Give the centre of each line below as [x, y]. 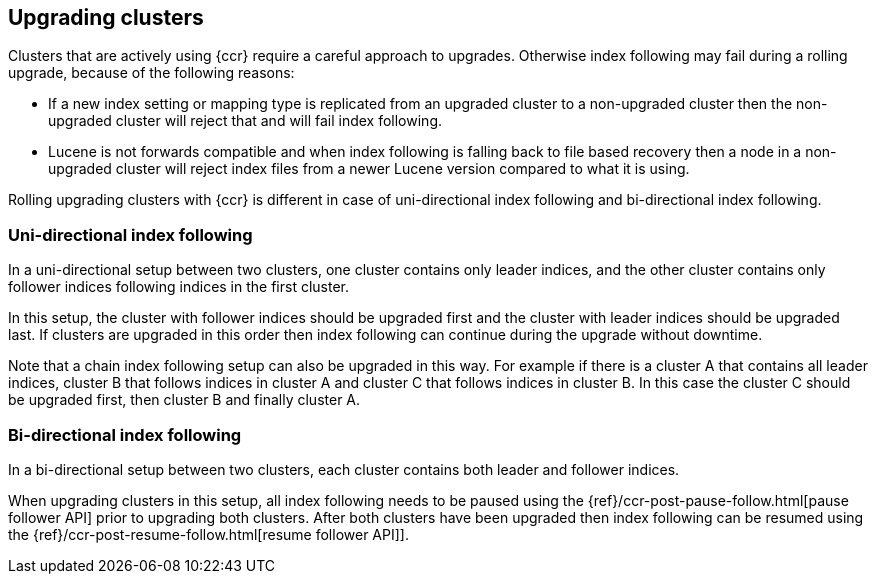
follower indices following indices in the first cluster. [179, 287]
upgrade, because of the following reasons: [151, 73]
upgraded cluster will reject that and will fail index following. [245, 121]
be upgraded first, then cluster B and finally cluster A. [184, 400]
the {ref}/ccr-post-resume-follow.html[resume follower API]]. [208, 534]
